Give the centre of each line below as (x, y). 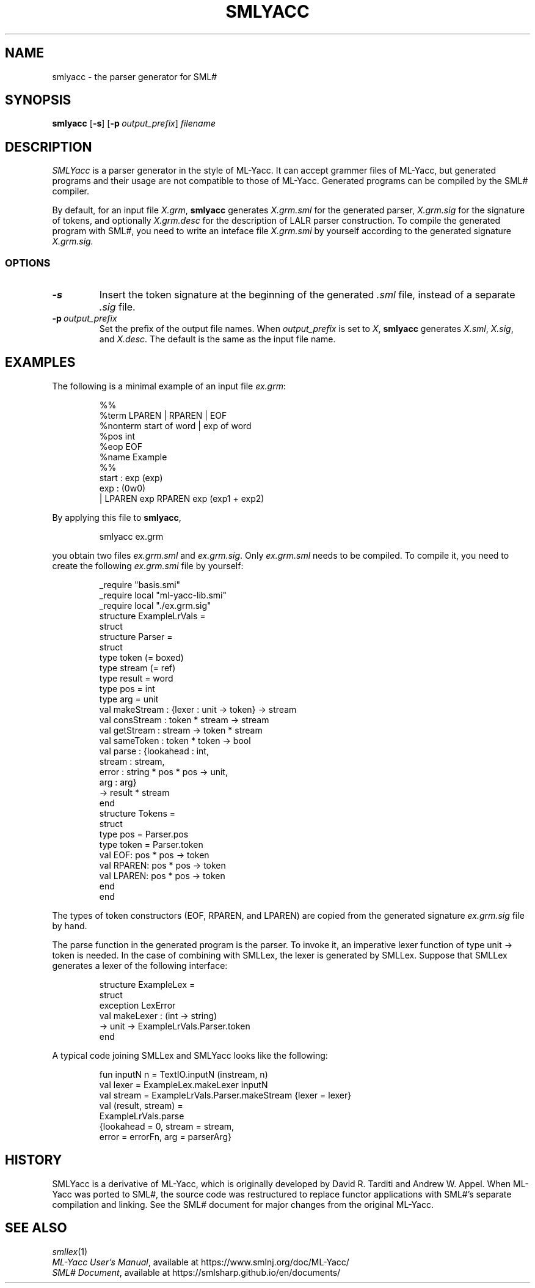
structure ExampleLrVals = (152, 616)
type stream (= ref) (137, 668)
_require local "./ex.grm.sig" (155, 605)
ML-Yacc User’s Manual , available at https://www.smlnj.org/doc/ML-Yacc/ (201, 1262)
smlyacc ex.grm (131, 536)
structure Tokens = (137, 813)
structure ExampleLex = (147, 984)
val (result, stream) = (141, 1105)
